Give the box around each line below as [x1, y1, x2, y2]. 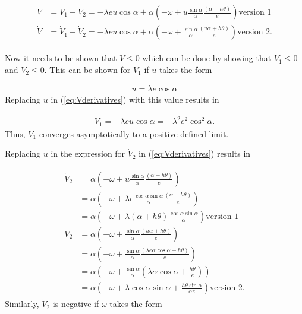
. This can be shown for [44, 63, 131, 75]
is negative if [52, 297, 99, 310]
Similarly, [5, 297, 39, 310]
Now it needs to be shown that [5, 52, 117, 64]
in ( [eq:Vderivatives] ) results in [139, 147, 251, 160]
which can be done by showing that [142, 52, 272, 64]
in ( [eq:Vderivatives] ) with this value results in [51, 93, 219, 106]
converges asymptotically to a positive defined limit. [39, 127, 229, 139]
